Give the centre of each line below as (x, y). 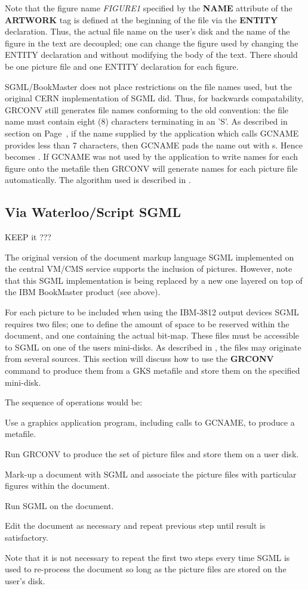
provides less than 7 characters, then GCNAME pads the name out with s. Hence (154, 145)
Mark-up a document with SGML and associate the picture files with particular (151, 474)
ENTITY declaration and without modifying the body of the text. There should (151, 55)
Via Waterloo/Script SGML (93, 212)
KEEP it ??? (28, 237)
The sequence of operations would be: (74, 402)
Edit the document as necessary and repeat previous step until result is (135, 526)
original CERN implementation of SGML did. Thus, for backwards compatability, (154, 98)
